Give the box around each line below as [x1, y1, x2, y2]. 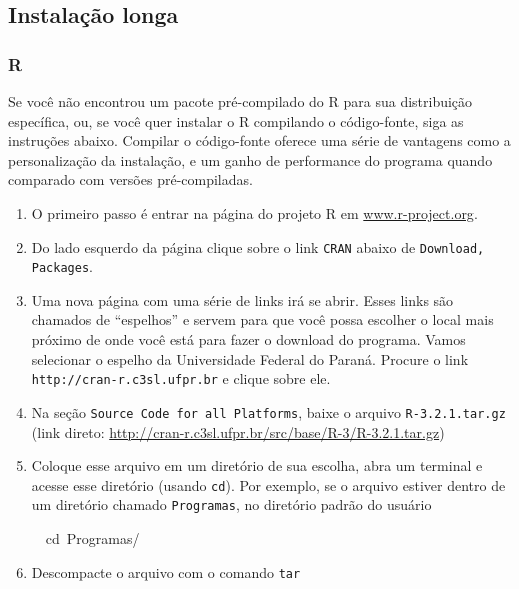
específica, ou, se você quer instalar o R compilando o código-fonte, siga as [8, 110, 464, 131]
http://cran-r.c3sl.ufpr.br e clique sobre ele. [31, 368, 331, 389]
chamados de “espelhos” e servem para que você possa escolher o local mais [31, 309, 494, 330]
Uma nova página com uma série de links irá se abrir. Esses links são [31, 289, 454, 310]
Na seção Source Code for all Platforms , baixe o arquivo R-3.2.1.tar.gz [31, 401, 506, 422]
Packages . [31, 256, 93, 277]
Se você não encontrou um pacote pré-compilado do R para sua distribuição [8, 91, 473, 111]
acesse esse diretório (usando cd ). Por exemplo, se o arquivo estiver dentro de [31, 474, 506, 495]
